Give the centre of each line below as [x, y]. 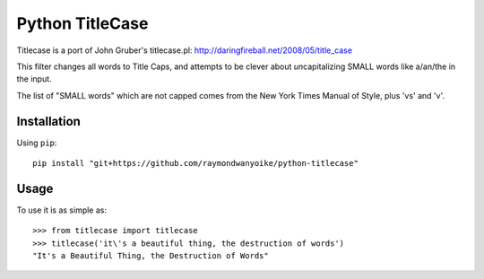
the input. [35, 79]
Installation [48, 121]
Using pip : [37, 143]
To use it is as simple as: [62, 210]
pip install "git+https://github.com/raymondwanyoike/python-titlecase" [195, 163]
